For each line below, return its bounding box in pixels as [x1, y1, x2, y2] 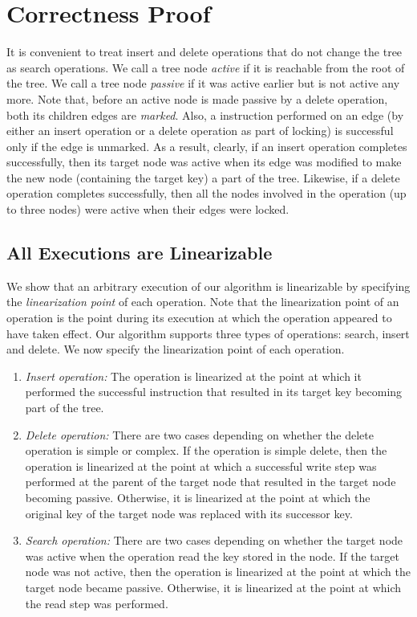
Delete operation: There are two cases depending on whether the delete [25, 426, 374, 443]
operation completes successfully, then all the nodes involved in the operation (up [6, 185, 407, 202]
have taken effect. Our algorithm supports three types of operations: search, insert [6, 325, 410, 341]
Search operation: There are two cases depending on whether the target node [25, 532, 403, 549]
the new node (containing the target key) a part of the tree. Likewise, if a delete [6, 169, 400, 186]
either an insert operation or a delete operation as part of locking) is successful [6, 122, 394, 139]
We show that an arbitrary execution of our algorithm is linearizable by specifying [6, 277, 411, 294]
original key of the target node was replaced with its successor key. [25, 505, 353, 521]
